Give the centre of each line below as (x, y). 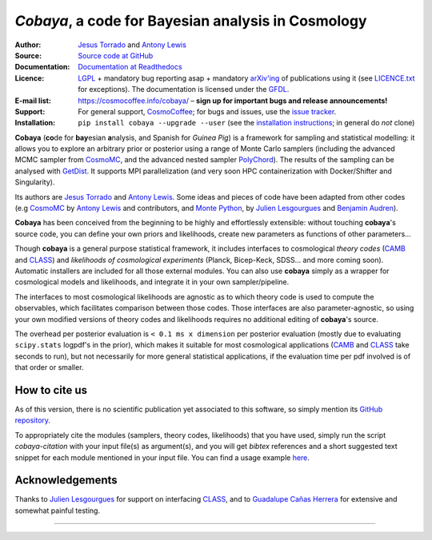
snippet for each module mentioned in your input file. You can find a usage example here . (162, 457)
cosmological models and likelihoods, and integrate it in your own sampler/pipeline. (152, 282)
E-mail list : (33, 101)
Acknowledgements (66, 480)
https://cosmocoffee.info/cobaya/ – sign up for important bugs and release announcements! (233, 101)
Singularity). (35, 182)
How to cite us (51, 390)
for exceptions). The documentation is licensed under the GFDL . (184, 89)
